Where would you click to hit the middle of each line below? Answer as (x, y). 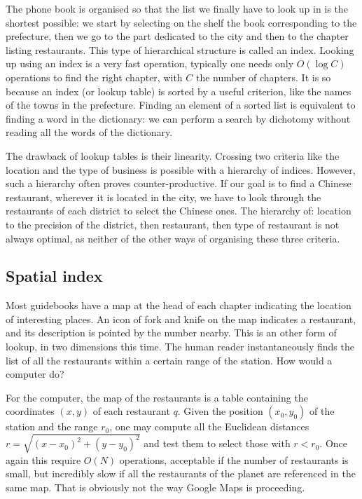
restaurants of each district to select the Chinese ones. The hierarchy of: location (179, 211)
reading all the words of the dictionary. (89, 132)
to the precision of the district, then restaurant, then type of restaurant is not (173, 224)
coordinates (30, 411)
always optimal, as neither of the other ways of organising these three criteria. (173, 238)
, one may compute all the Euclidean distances (209, 426)
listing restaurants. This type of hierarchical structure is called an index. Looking (180, 49)
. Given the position (220, 411)
